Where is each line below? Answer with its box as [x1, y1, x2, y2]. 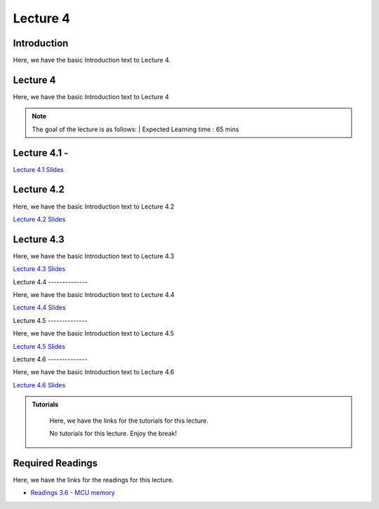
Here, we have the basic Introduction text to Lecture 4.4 [13, 291, 175, 299]
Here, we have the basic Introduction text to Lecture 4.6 [13, 368, 175, 376]
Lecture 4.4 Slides [13, 303, 66, 312]
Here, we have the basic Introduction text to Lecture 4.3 [13, 251, 175, 260]
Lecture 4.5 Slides [13, 342, 66, 350]
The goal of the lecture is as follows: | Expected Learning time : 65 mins [32, 125, 239, 133]
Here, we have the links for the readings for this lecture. [13, 475, 174, 484]
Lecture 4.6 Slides [13, 381, 66, 389]
